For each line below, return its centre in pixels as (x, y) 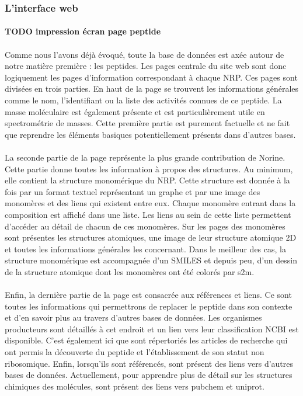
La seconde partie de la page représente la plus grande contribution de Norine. (145, 157)
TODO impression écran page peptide (83, 31)
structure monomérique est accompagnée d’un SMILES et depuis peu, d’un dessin (151, 260)
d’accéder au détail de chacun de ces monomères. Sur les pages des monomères (145, 226)
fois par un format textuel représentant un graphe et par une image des (133, 191)
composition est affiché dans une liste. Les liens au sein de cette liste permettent (148, 214)
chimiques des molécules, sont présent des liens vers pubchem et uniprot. (135, 386)
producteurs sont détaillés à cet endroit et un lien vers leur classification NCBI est (152, 329)
